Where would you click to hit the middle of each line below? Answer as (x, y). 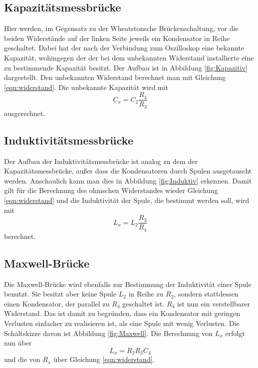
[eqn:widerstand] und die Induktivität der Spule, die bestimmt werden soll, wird (127, 200)
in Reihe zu (146, 294)
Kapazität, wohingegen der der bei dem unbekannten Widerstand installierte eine (129, 57)
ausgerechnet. (25, 113)
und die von (22, 359)
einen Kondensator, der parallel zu (57, 303)
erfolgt (235, 333)
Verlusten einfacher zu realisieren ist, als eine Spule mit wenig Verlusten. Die (122, 323)
